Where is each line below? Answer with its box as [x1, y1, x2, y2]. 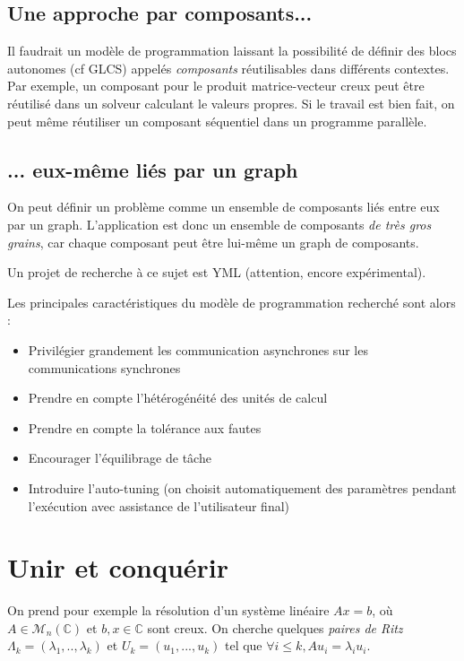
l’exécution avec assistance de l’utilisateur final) [28, 496, 290, 515]
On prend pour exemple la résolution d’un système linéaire [7, 601, 330, 620]
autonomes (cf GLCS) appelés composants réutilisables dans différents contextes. [7, 58, 450, 77]
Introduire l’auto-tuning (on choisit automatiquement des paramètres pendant [28, 478, 457, 497]
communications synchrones [28, 358, 181, 377]
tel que [224, 636, 262, 655]
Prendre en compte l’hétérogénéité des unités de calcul [28, 388, 328, 407]
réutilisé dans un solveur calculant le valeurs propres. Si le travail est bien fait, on [7, 93, 455, 112]
